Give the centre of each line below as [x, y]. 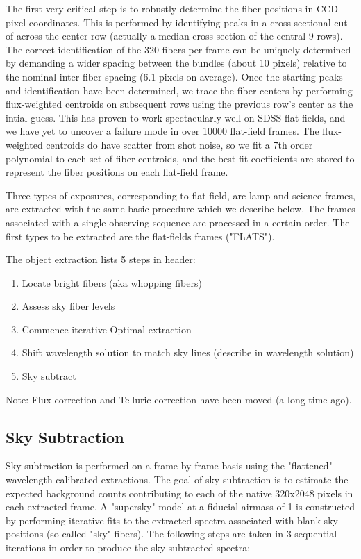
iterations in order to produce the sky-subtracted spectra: [128, 548]
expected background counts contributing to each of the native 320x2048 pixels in [179, 493]
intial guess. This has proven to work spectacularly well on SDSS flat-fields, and [176, 117]
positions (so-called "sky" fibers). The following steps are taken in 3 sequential [171, 534]
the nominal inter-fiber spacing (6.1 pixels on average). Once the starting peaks [174, 76]
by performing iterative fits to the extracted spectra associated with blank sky [172, 520]
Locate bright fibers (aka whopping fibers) [112, 282]
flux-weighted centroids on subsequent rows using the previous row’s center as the [179, 104]
